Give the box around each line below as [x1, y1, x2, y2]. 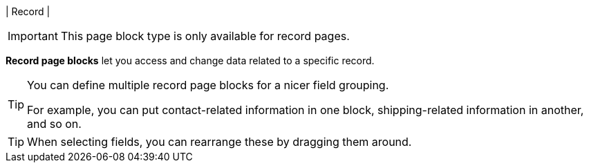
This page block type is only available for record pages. [60, 29, 350, 43]
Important [8, 29, 58, 43]
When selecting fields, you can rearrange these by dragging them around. [27, 135, 412, 149]
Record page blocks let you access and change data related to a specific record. [6, 55, 375, 66]
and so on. [27, 117, 82, 131]
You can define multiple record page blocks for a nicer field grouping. [27, 78, 389, 92]
